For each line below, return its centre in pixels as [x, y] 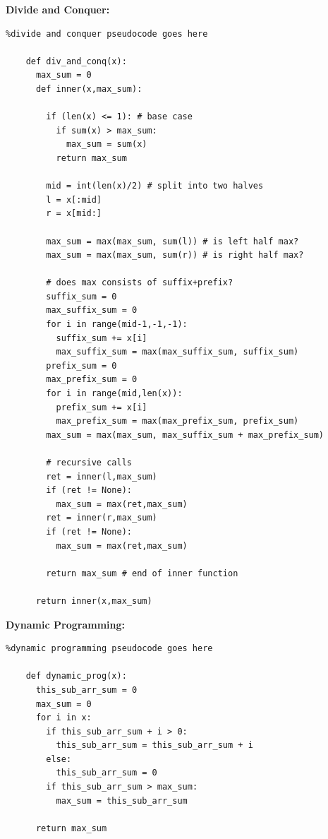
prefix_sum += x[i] [102, 407]
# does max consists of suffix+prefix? [140, 283]
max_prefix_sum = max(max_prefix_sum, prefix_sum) [177, 421]
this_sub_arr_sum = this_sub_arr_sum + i [154, 745]
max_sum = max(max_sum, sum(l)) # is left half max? [172, 241]
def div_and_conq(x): [76, 61]
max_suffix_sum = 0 [92, 310]
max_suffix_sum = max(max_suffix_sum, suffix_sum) [177, 352]
